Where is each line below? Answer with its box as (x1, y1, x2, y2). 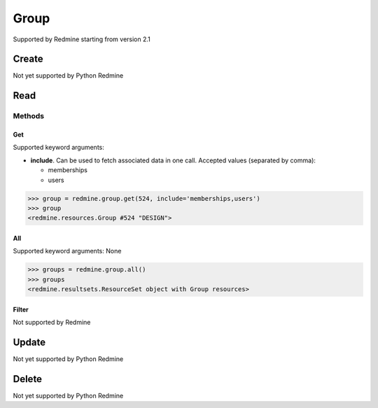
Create (13, 53, 43, 65)
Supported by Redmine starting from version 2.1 (13, 35, 150, 43)
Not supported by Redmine (13, 318, 91, 327)
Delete (13, 373, 42, 385)
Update (13, 336, 46, 348)
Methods (13, 111, 45, 121)
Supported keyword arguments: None (13, 247, 122, 255)
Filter (13, 305, 29, 314)
